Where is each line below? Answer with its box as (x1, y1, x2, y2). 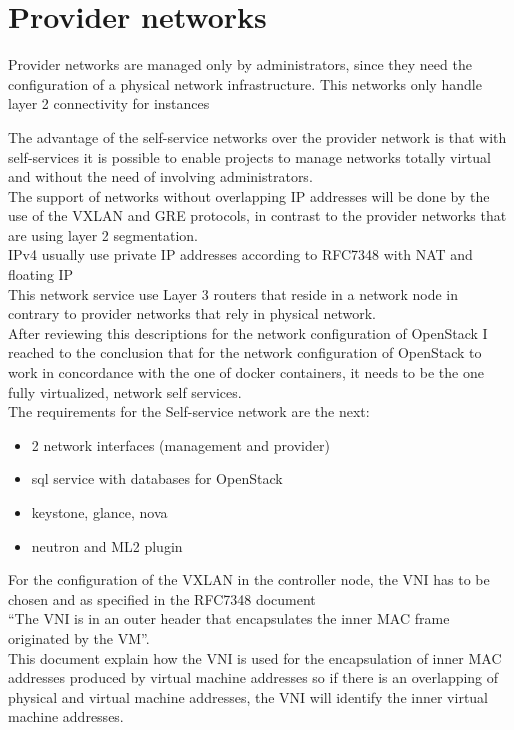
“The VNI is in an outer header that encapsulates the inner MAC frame (8, 608, 450, 629)
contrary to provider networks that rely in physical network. (8, 303, 376, 324)
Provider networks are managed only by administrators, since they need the (8, 54, 472, 75)
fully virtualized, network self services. (8, 381, 242, 402)
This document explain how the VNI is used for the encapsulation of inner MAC (8, 647, 502, 668)
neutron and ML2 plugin (31, 535, 183, 556)
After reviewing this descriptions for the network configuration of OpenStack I (8, 322, 488, 343)
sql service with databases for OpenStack (31, 468, 283, 489)
